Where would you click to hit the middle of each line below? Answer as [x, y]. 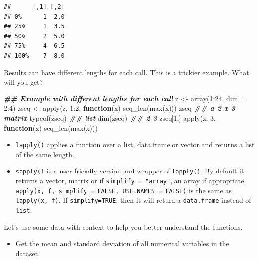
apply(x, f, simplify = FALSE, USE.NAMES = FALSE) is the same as [124, 190]
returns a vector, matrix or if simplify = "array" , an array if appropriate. [131, 181]
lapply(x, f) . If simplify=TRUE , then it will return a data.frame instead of [133, 200]
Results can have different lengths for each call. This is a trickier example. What [127, 72]
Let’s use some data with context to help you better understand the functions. [123, 226]
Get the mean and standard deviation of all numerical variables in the [122, 243]
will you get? [24, 82]
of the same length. [45, 154]
